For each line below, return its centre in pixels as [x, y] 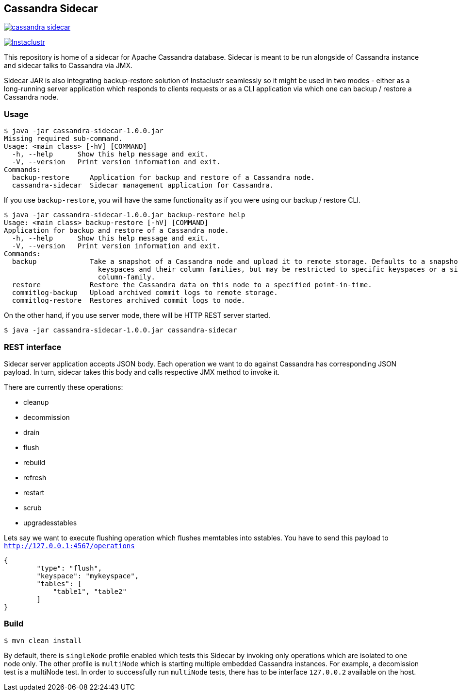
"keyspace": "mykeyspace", [88, 576]
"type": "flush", [69, 568]
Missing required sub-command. [63, 139]
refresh [35, 477]
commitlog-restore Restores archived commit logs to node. [129, 301]
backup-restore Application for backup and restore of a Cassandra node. [163, 178]
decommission [47, 417]
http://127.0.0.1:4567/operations [69, 546]
